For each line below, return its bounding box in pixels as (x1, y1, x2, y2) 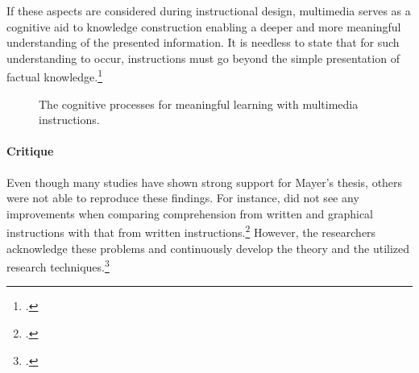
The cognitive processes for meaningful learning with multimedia (39, 95, 359, 112)
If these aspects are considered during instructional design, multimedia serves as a (6, 2, 411, 19)
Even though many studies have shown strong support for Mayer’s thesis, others (6, 173, 403, 190)
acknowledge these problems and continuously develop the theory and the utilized (6, 239, 410, 256)
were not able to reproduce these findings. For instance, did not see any (6, 189, 359, 206)
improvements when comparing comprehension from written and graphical (6, 205, 374, 222)
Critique (6, 143, 54, 160)
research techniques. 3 (6, 256, 110, 275)
